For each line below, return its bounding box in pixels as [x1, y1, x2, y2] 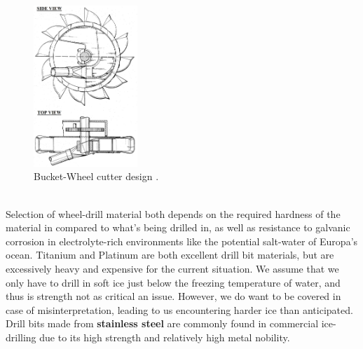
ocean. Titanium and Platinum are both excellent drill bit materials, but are [6, 247, 334, 262]
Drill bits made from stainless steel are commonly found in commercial [6, 316, 319, 331]
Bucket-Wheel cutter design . [34, 169, 159, 184]
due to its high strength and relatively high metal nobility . [39, 330, 290, 344]
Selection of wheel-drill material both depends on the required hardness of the [6, 206, 341, 221]
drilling [6, 330, 36, 344]
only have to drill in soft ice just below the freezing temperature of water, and [6, 275, 341, 289]
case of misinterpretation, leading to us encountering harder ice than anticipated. [6, 302, 353, 317]
